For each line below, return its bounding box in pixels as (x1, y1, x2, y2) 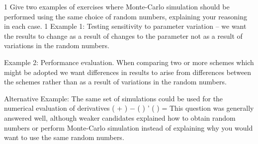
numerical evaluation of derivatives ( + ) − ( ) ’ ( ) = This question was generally (4, 103, 254, 113)
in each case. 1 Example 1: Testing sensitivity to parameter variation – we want (4, 21, 247, 31)
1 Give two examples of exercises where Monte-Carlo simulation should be (4, 1, 230, 11)
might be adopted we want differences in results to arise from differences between (4, 67, 252, 77)
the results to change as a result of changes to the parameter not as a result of (4, 30, 243, 41)
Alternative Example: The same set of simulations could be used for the (4, 93, 223, 103)
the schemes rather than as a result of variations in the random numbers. (4, 76, 227, 87)
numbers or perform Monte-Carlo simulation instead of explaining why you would (4, 122, 253, 133)
